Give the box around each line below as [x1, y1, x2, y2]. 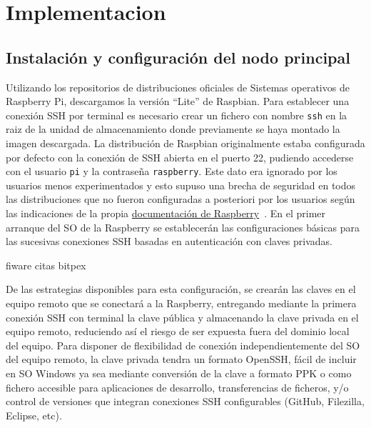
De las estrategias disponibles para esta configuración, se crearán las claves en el [6, 282, 356, 297]
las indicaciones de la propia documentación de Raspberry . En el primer [6, 206, 326, 221]
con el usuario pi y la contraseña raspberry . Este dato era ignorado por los [6, 164, 337, 179]
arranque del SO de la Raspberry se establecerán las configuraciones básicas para [6, 219, 360, 234]
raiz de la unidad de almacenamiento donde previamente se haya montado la [6, 121, 340, 136]
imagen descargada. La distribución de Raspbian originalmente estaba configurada [6, 136, 365, 151]
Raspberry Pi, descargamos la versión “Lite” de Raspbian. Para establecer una [6, 94, 350, 109]
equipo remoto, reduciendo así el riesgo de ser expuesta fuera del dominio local [6, 324, 350, 339]
